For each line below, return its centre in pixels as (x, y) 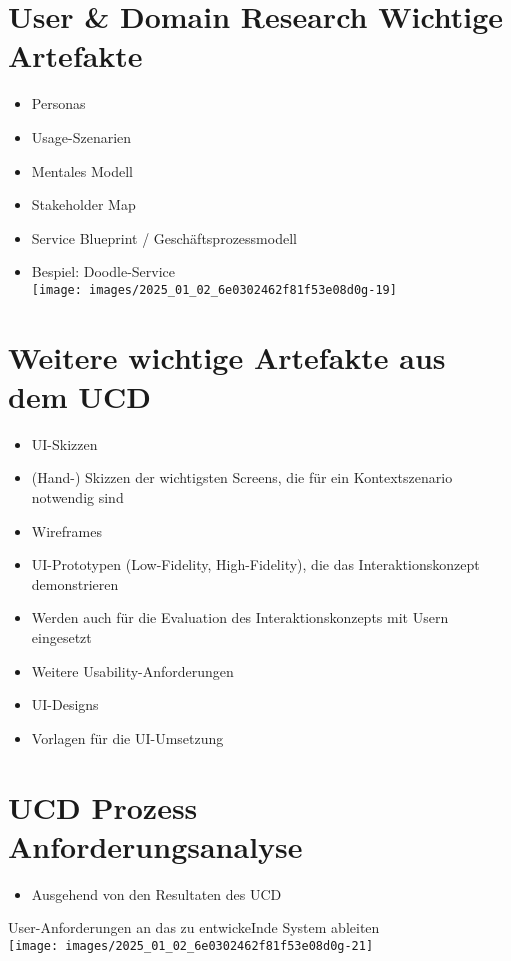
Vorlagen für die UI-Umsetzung (127, 737)
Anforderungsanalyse (155, 845)
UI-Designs (65, 704)
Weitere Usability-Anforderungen (132, 670)
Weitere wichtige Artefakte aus (227, 356)
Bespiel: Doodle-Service (103, 271)
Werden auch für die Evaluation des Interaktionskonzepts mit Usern (240, 617)
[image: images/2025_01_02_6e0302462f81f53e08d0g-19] (214, 289)
